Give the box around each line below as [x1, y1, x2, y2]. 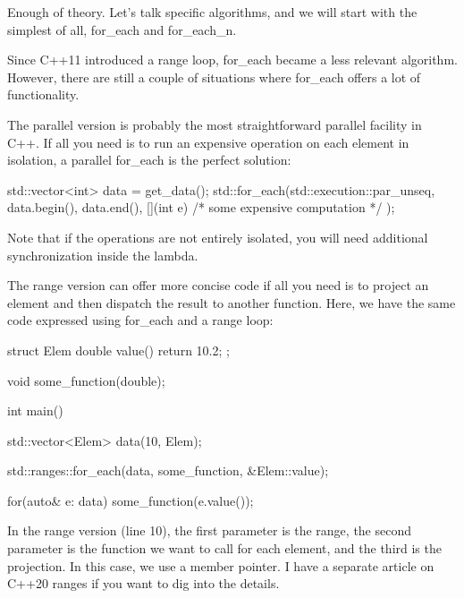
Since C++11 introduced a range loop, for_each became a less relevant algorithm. [7, 50, 458, 69]
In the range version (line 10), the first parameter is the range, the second [7, 521, 412, 540]
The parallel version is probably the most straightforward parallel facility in [7, 115, 422, 133]
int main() [7, 401, 63, 420]
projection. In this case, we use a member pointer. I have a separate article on [7, 556, 434, 575]
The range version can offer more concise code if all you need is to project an [7, 276, 429, 295]
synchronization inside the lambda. [7, 245, 198, 264]
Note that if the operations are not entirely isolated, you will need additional [7, 227, 428, 246]
